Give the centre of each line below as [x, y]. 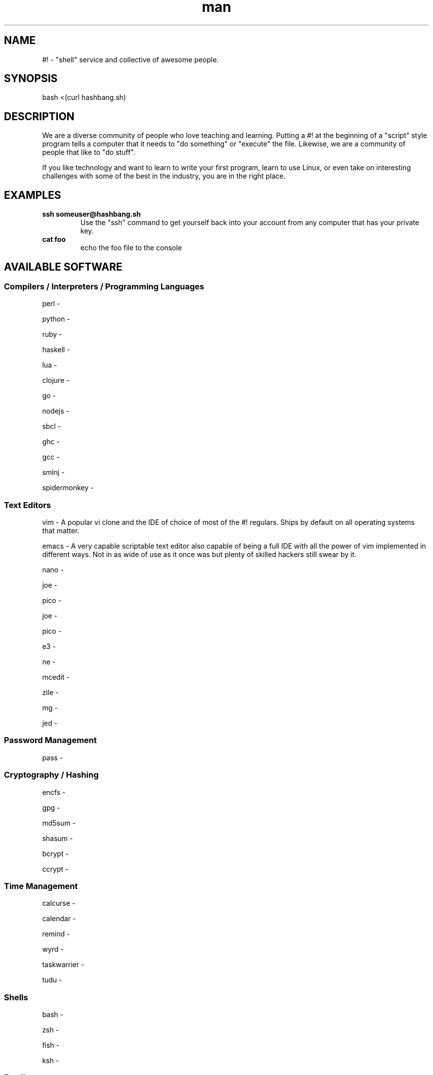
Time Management [41, 886]
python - [56, 319]
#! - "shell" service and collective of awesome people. [130, 59]
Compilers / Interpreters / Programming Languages [104, 286]
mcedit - [56, 677]
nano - [53, 570]
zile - [50, 693]
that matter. [61, 531]
